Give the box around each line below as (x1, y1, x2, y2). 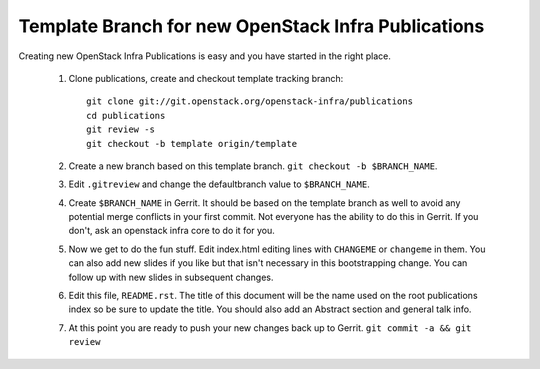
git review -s (86, 124, 155, 135)
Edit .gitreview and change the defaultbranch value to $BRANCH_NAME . (68, 178, 370, 190)
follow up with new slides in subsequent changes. (68, 271, 274, 283)
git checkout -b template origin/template (86, 138, 298, 149)
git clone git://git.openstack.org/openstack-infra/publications (86, 96, 414, 107)
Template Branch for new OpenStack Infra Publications (18, 15, 485, 37)
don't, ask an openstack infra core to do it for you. (68, 225, 275, 237)
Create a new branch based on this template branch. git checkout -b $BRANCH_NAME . (68, 160, 438, 172)
